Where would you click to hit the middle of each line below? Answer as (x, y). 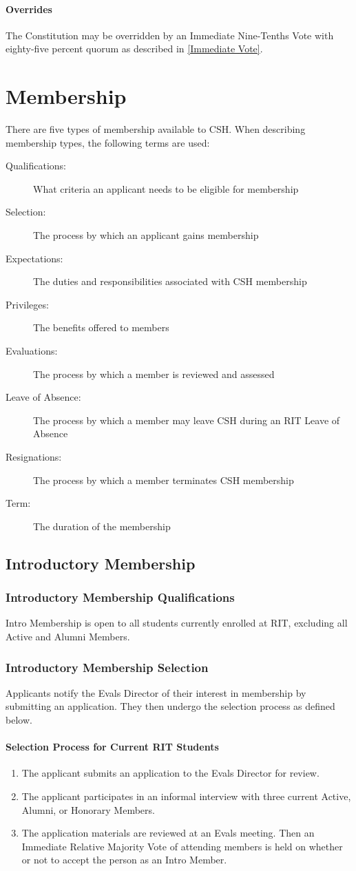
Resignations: (34, 457)
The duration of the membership (102, 526)
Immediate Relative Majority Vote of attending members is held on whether (182, 846)
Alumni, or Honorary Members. (88, 809)
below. (19, 719)
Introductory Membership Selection (107, 667)
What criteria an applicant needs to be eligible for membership (166, 188)
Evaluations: (32, 351)
